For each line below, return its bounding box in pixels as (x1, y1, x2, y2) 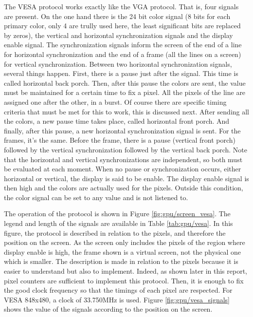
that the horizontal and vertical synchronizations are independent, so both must (4, 154, 243, 164)
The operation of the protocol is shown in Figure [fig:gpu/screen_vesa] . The (4, 208, 231, 219)
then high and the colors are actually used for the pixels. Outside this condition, (4, 183, 243, 193)
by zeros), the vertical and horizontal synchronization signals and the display (4, 30, 233, 40)
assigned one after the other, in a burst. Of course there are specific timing (4, 96, 227, 107)
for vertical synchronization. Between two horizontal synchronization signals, (4, 58, 232, 69)
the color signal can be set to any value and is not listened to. (4, 192, 188, 202)
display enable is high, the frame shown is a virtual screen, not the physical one (4, 246, 241, 257)
